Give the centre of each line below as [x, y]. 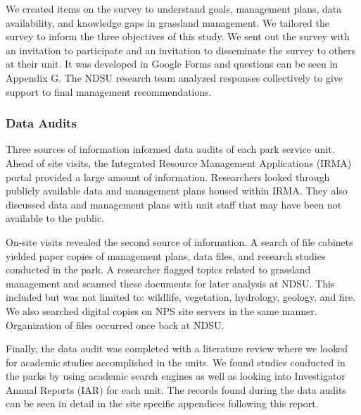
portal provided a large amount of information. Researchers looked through [168, 176]
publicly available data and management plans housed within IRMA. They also [177, 191]
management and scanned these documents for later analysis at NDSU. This [170, 283]
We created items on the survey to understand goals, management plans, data [174, 8]
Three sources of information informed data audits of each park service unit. [170, 149]
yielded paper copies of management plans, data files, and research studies [166, 255]
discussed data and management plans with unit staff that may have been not [174, 204]
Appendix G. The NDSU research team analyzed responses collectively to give [175, 77]
